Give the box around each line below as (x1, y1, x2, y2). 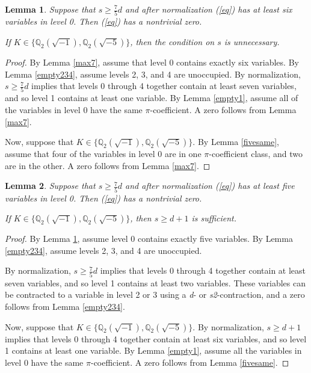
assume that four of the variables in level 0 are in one (5, 147, 202, 160)
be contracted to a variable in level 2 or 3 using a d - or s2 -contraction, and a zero (5, 288, 305, 301)
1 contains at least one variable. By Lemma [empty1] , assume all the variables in (5, 344, 302, 357)
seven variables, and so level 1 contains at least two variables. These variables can (5, 276, 306, 289)
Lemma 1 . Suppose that (5, 3, 96, 15)
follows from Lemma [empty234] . (5, 300, 125, 312)
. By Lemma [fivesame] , (192, 135, 279, 148)
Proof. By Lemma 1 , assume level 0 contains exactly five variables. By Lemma (5, 232, 293, 245)
